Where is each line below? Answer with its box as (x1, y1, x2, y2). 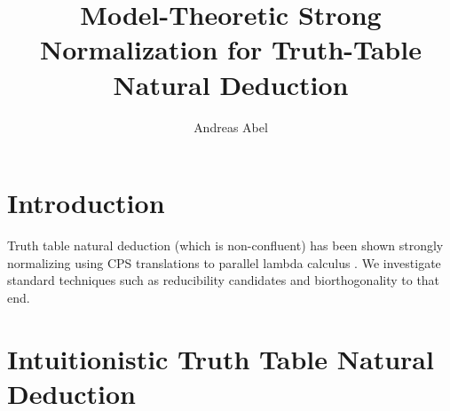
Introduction (7, 185, 165, 221)
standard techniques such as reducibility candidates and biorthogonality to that (7, 271, 440, 289)
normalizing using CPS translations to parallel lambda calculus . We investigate (7, 253, 441, 272)
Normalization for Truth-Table (40, 31, 422, 67)
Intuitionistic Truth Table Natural (7, 340, 434, 376)
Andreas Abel (193, 117, 268, 136)
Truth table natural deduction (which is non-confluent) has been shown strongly (7, 236, 444, 255)
